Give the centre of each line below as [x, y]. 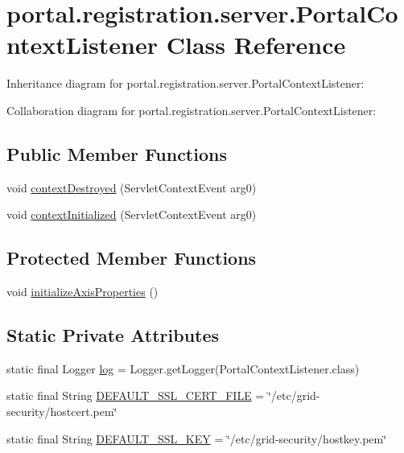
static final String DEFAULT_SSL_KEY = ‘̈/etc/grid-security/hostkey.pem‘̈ [197, 438]
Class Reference [256, 45]
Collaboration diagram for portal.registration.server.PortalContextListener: [192, 110]
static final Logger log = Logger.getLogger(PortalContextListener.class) [183, 368]
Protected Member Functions [132, 258]
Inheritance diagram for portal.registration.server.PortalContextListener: [186, 83]
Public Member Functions [117, 153]
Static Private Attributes [113, 335]
